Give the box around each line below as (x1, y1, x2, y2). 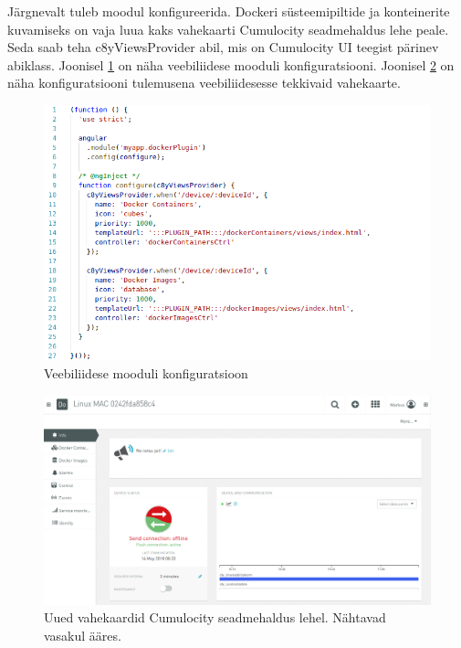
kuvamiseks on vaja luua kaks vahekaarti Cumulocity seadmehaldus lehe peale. (7, 19, 449, 38)
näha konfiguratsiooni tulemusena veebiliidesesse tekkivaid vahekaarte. (7, 73, 401, 92)
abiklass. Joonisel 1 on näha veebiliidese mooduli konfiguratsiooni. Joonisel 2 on (7, 55, 455, 74)
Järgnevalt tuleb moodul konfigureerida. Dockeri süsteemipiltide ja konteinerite (7, 2, 450, 20)
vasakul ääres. (44, 625, 121, 644)
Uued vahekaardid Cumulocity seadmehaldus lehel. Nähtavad (44, 608, 386, 627)
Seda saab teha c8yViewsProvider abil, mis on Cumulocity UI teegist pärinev (7, 37, 439, 57)
